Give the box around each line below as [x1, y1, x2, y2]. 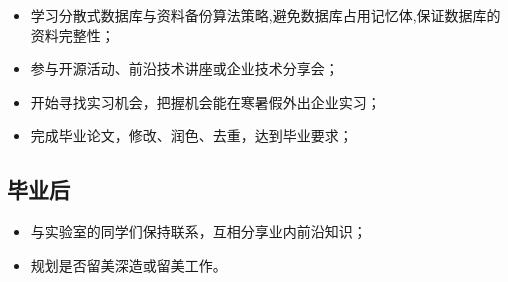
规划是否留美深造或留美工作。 [30, 254, 227, 275]
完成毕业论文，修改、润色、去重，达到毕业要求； [30, 125, 353, 146]
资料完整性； [30, 24, 115, 45]
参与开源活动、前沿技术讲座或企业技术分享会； [30, 58, 339, 79]
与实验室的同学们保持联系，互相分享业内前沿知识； [30, 221, 367, 242]
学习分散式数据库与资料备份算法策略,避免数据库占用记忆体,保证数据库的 [30, 5, 501, 25]
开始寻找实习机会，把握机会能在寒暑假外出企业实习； [30, 91, 381, 112]
